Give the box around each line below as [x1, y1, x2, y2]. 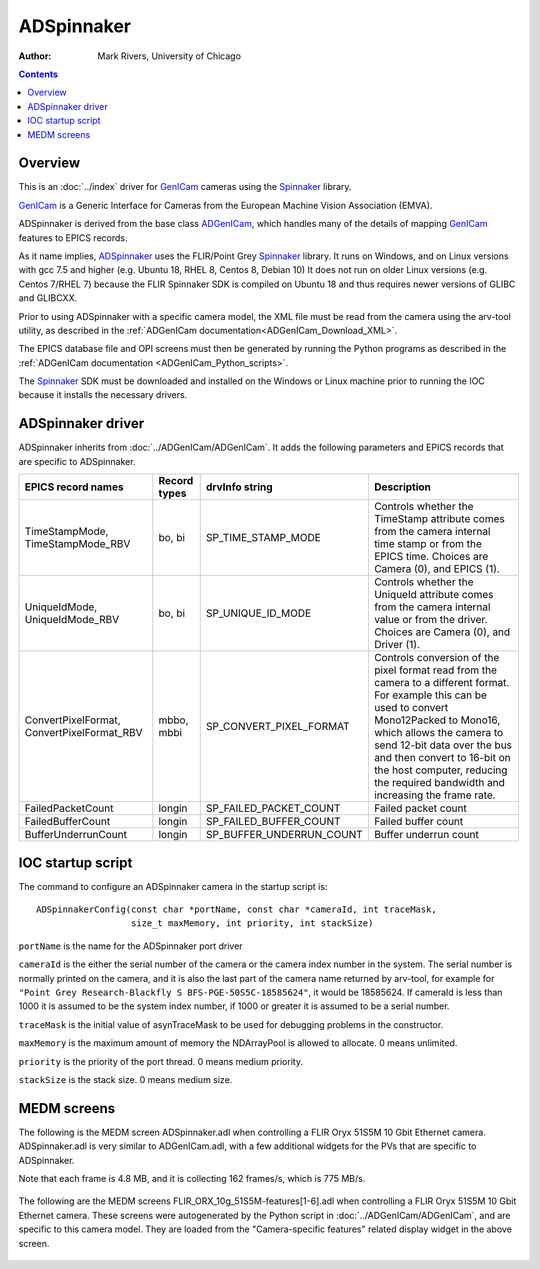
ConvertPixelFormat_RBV [24, 726, 143, 740]
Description [373, 480, 432, 494]
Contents [18, 68, 59, 80]
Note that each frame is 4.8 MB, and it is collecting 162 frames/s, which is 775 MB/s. [18, 1173, 366, 1185]
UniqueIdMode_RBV [24, 613, 120, 627]
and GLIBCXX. [18, 292, 78, 304]
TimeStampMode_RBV [24, 537, 131, 551]
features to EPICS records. [18, 231, 128, 244]
